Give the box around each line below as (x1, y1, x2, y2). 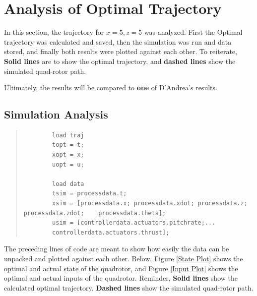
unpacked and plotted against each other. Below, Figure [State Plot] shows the (4, 253, 243, 264)
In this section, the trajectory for (4, 27, 104, 37)
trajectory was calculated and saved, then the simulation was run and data (4, 36, 232, 47)
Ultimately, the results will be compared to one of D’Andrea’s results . (4, 82, 217, 93)
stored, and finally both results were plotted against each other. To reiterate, (4, 46, 237, 57)
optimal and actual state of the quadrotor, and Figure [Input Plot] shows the (4, 263, 238, 273)
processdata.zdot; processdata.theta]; (23, 209, 166, 217)
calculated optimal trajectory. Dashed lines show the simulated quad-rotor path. (4, 282, 254, 293)
